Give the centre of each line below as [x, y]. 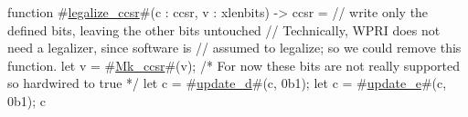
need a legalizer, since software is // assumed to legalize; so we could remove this [234, 48]
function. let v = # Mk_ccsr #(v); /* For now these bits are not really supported [234, 65]
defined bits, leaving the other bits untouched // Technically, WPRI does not [224, 29]
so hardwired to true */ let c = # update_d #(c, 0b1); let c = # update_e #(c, [227, 83]
